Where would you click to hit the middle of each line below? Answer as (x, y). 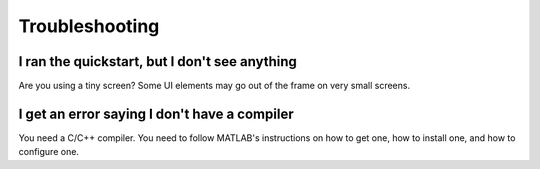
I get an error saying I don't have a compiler (156, 113)
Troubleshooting (89, 26)
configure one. (49, 152)
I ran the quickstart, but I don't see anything (157, 61)
